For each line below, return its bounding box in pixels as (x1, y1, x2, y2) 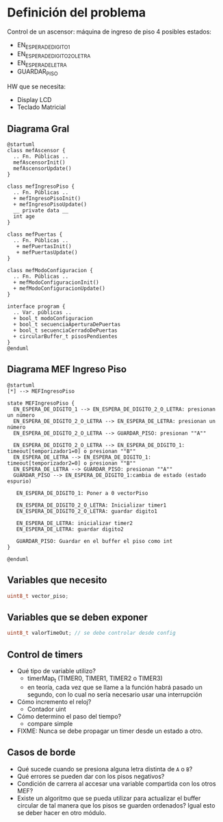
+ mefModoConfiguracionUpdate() (13, 285, 106, 292)
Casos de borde (7, 747, 76, 758)
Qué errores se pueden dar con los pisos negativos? (16, 772, 165, 780)
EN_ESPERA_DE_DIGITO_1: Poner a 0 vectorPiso (16, 489, 148, 496)
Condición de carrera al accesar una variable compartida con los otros (16, 779, 217, 788)
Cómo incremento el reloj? (16, 697, 92, 705)
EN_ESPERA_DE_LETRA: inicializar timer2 (16, 520, 133, 527)
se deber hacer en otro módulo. (16, 808, 107, 817)
